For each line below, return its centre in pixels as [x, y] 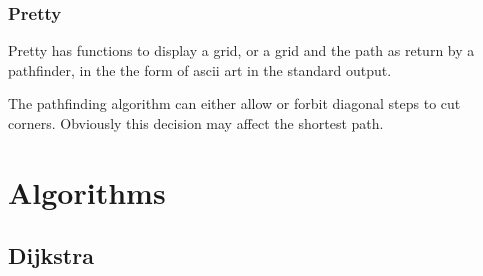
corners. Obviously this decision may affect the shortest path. [196, 123]
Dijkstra [51, 255]
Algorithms [87, 191]
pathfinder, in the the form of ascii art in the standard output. [200, 69]
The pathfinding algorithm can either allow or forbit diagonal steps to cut [234, 103]
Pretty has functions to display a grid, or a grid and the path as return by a [241, 50]
